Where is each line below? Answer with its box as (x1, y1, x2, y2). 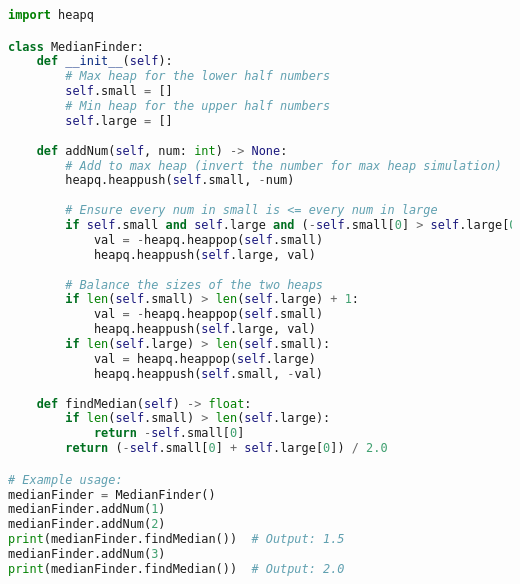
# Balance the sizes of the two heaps (65, 277, 323, 292)
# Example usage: (8, 472, 123, 487)
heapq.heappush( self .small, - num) (65, 173, 295, 188)
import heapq (8, 8, 94, 22)
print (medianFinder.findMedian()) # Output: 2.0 (8, 561, 345, 576)
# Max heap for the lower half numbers (65, 69, 331, 84)
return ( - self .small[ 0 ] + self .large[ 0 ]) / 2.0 (65, 441, 388, 456)
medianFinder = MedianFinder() (8, 487, 216, 502)
